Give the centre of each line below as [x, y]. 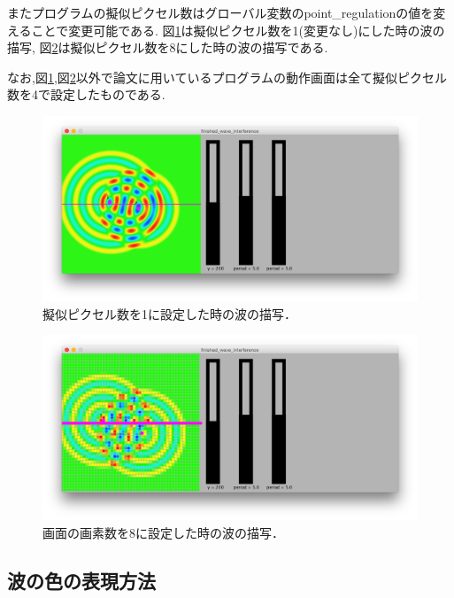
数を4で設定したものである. [86, 94]
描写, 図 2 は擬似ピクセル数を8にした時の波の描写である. [168, 47]
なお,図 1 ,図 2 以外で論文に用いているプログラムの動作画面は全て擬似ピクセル [227, 77]
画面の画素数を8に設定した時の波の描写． [163, 532]
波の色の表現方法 [81, 580]
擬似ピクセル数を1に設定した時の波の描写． [169, 313]
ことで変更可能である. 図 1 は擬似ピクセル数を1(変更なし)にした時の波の [238, 30]
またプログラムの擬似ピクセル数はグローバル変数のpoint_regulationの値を [220, 12]
